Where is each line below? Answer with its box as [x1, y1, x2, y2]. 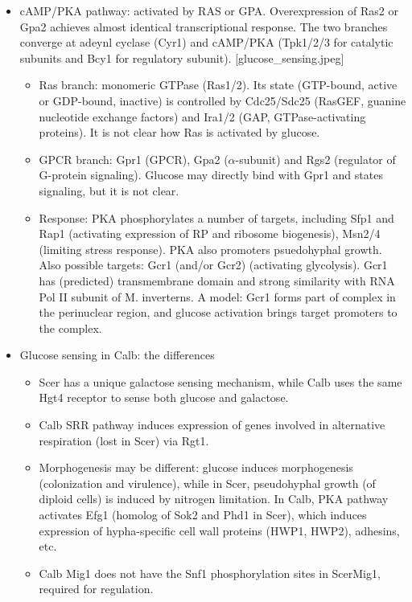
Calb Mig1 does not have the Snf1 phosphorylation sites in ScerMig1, [39, 564, 381, 581]
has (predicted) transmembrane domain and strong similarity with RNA [39, 272, 395, 289]
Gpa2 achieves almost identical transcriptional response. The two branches [19, 18, 388, 35]
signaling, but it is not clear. [39, 182, 179, 199]
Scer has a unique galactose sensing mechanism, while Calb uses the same [39, 373, 402, 390]
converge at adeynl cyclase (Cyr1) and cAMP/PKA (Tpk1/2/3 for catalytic [19, 34, 393, 51]
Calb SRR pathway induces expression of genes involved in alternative [39, 416, 385, 433]
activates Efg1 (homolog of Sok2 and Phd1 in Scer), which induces [39, 506, 367, 523]
